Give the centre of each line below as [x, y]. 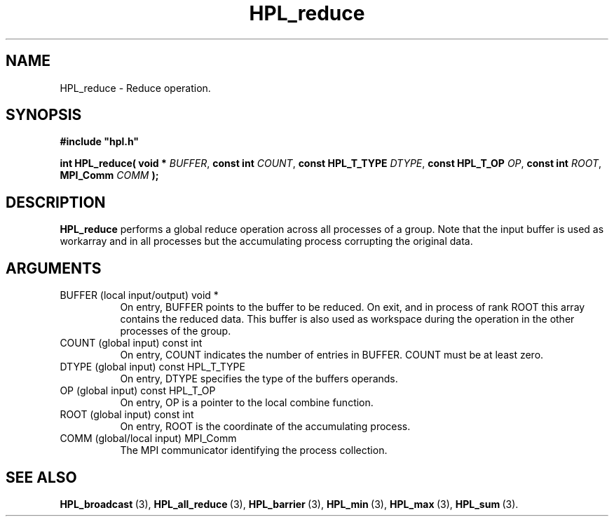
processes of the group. [176, 331]
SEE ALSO [41, 477]
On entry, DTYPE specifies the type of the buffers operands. [259, 379]
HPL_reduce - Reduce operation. [135, 88]
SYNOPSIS [44, 115]
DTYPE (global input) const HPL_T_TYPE [152, 367]
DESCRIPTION [56, 202]
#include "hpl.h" [100, 142]
